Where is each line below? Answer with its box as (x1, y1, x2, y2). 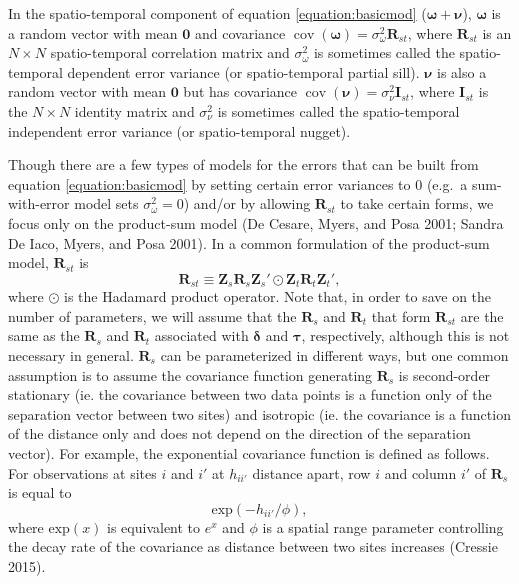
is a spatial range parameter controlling (262, 516, 504, 537)
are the (460, 305, 504, 326)
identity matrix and (74, 100, 195, 121)
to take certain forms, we (340, 193, 494, 214)
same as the (8, 325, 80, 346)
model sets (74, 193, 139, 214)
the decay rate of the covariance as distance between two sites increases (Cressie (8, 536, 498, 557)
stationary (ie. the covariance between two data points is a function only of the (8, 384, 492, 405)
